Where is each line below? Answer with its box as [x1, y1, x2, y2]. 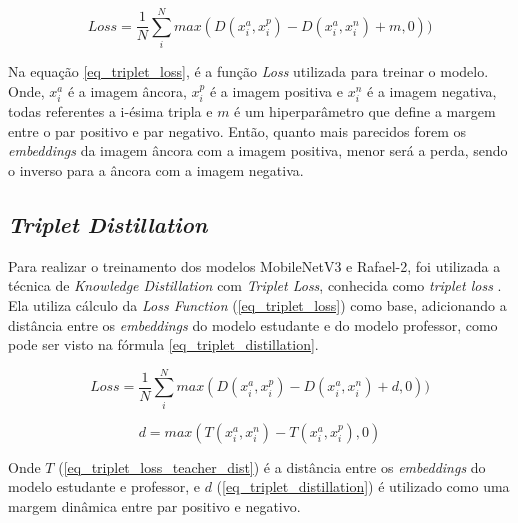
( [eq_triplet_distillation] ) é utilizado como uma [216, 476, 510, 497]
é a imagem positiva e [209, 80, 344, 101]
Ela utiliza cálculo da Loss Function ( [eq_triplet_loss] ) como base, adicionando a [8, 294, 507, 315]
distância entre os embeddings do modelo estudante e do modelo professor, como [8, 314, 498, 335]
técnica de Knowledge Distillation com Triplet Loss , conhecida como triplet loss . [8, 275, 502, 296]
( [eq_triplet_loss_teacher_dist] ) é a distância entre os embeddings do [58, 456, 486, 477]
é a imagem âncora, [67, 80, 187, 101]
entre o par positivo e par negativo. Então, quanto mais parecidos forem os [8, 120, 467, 141]
